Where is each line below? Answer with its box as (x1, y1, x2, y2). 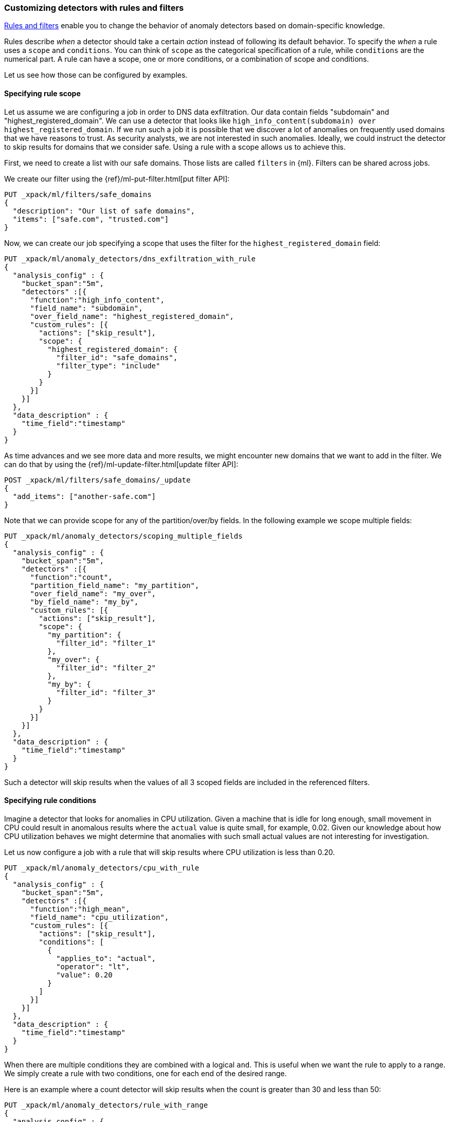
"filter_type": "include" (56, 361, 160, 370)
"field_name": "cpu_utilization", (30, 913, 169, 921)
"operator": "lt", (56, 962, 130, 971)
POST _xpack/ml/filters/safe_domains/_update (4, 475, 191, 484)
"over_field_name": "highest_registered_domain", (30, 312, 234, 320)
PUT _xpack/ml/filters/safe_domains (4, 190, 152, 199)
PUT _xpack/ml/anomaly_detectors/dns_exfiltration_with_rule (4, 254, 256, 263)
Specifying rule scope (4, 88, 81, 98)
